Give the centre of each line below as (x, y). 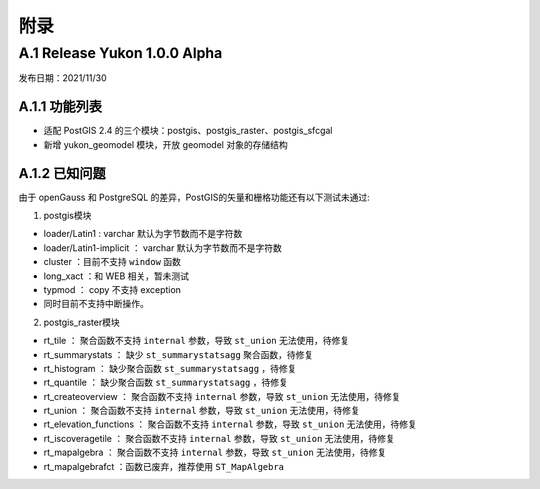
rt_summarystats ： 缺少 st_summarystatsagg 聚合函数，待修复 (178, 354)
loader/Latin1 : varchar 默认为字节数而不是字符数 (143, 234)
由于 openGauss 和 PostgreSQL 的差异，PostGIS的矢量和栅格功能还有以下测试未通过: (194, 197)
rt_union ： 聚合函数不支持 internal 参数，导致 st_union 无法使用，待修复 (201, 411)
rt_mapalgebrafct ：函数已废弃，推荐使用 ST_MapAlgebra (164, 466)
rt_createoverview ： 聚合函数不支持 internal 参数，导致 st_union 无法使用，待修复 (222, 396)
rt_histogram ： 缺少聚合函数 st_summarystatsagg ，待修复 (170, 368)
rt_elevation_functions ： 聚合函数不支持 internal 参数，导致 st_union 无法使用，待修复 (230, 424)
